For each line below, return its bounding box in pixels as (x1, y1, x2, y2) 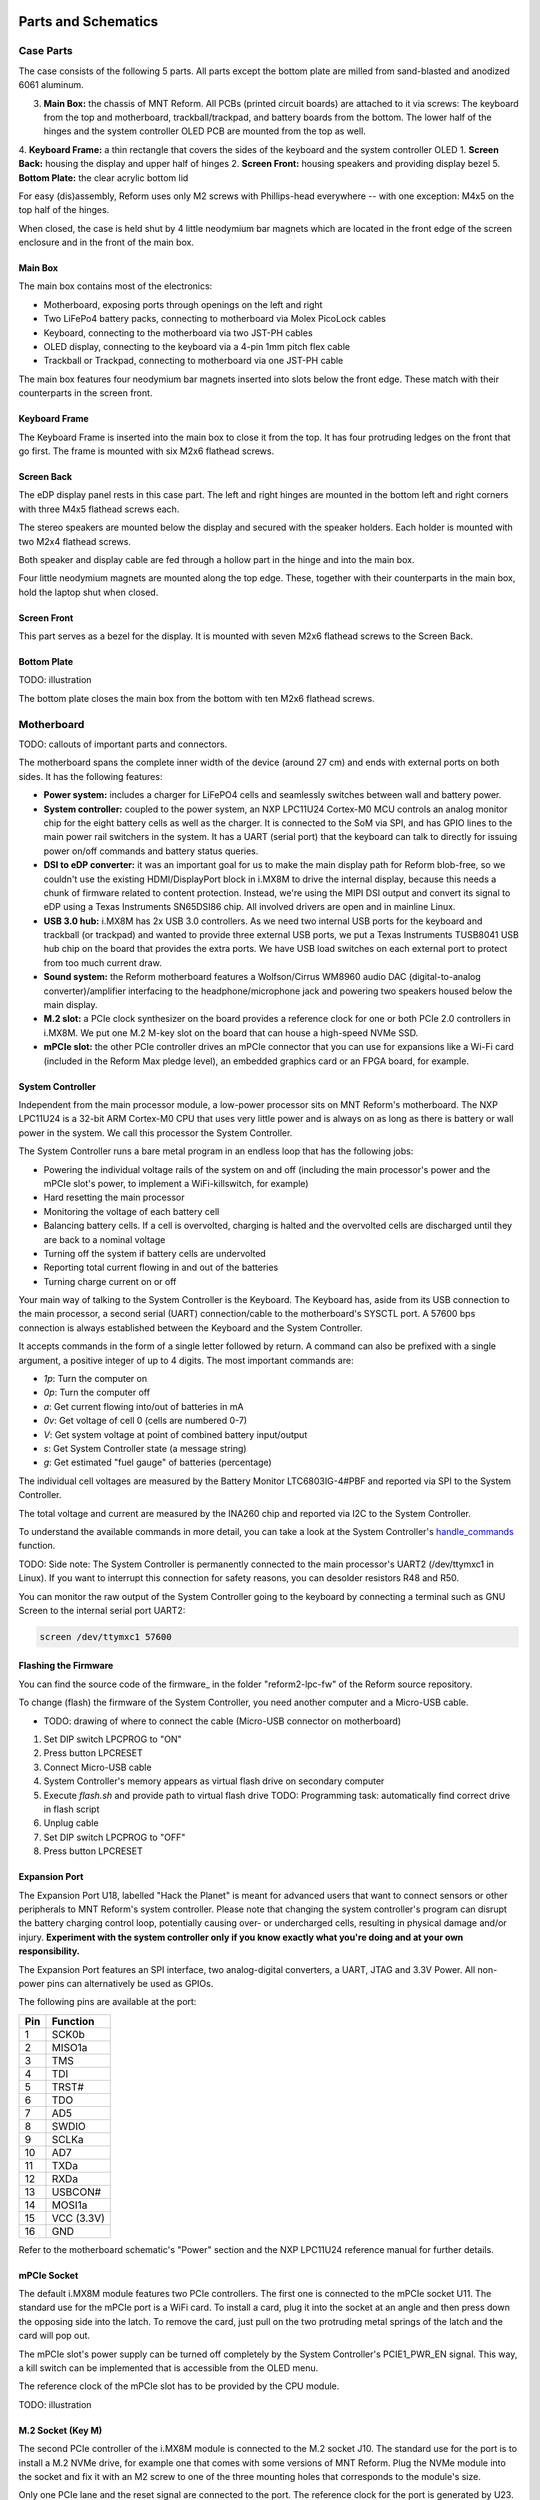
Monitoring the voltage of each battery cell (43, 1205, 220, 1217)
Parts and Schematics (18, 13, 159, 30)
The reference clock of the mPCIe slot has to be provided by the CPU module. (18, 2380, 340, 2392)
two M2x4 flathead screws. (18, 535, 132, 547)
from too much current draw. (43, 956, 162, 969)
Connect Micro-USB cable (43, 1761, 152, 1773)
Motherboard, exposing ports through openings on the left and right (43, 298, 323, 310)
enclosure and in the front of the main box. (18, 236, 195, 249)
